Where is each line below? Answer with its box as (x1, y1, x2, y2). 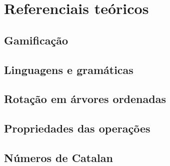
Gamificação (4, 32, 68, 47)
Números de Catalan (4, 149, 113, 165)
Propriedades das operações (4, 120, 150, 136)
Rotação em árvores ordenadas (4, 91, 166, 106)
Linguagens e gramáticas (4, 61, 133, 77)
